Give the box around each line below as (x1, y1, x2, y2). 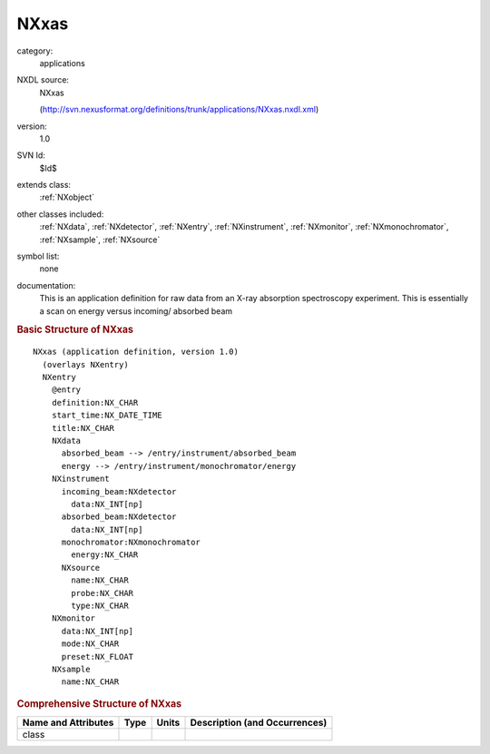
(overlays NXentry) (42, 359, 129, 369)
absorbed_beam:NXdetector (61, 512, 177, 522)
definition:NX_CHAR (51, 397, 139, 407)
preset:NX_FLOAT (61, 651, 134, 661)
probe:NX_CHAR (71, 588, 134, 598)
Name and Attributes (22, 717, 114, 730)
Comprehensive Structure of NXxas (16, 697, 181, 710)
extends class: (16, 180, 72, 191)
